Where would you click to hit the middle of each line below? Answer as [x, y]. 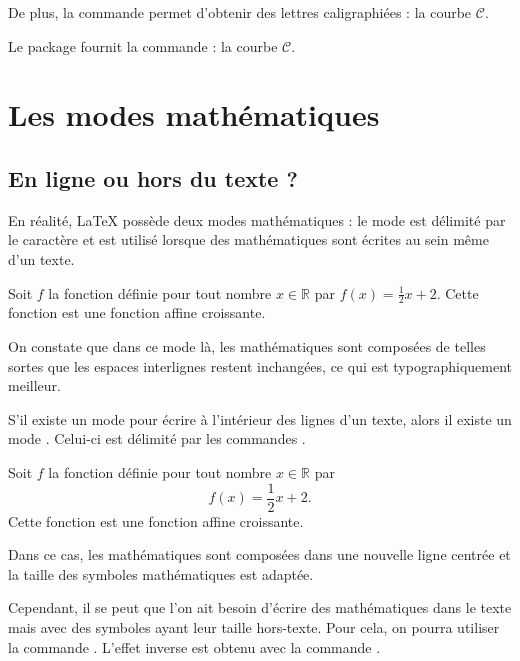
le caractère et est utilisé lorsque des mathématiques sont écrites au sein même [248, 239]
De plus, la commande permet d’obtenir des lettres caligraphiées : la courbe [240, 12]
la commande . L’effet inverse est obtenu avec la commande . [194, 646]
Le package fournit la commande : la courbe [143, 45]
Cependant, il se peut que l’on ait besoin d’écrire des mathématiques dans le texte [260, 607]
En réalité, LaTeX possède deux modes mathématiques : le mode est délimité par [257, 219]
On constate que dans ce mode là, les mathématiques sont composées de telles [247, 345]
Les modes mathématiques [194, 114]
